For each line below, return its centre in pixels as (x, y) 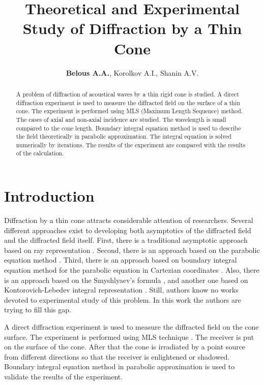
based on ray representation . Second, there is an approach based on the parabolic (132, 250)
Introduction (49, 196)
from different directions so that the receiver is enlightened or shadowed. (117, 356)
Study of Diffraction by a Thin (132, 28)
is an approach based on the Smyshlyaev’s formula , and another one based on (126, 280)
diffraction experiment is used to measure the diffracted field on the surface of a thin (128, 102)
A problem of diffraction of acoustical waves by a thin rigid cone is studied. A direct (127, 94)
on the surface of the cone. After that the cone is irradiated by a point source (125, 347)
